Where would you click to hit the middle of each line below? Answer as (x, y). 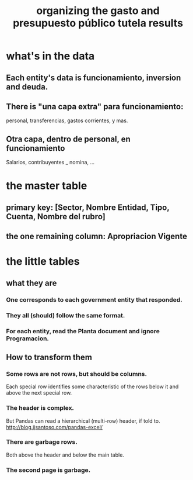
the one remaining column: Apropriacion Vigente (97, 236)
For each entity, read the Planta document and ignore (83, 331)
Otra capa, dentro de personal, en (68, 139)
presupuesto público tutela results (98, 23)
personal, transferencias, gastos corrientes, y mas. (67, 120)
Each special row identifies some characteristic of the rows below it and (92, 386)
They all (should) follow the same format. (66, 315)
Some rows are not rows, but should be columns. (77, 374)
